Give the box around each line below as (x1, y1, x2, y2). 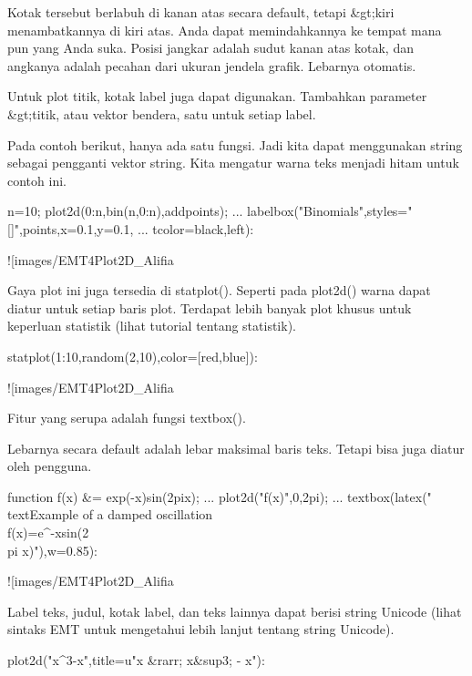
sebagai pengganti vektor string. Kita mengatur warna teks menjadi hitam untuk (7, 153, 459, 172)
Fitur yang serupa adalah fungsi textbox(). (7, 408, 246, 427)
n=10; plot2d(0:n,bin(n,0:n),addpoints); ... (7, 201, 243, 220)
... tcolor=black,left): (138, 219, 254, 238)
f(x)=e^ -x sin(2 (7, 523, 89, 542)
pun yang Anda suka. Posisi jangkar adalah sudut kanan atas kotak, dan (7, 38, 414, 57)
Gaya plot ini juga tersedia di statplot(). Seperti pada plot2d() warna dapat (7, 281, 431, 300)
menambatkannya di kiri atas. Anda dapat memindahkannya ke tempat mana (7, 20, 442, 39)
